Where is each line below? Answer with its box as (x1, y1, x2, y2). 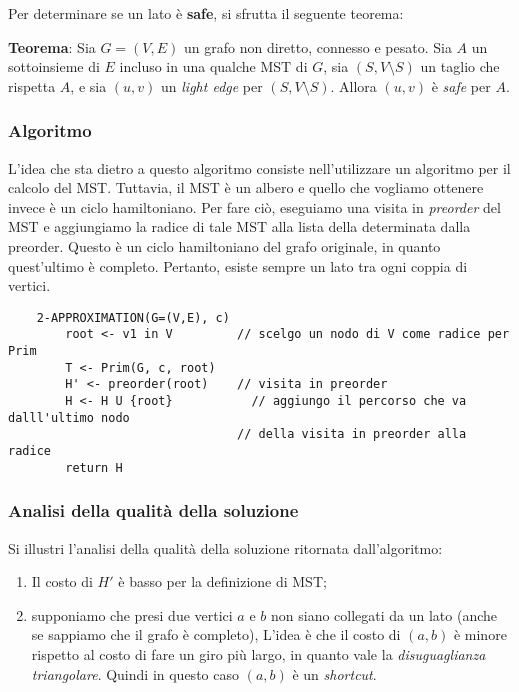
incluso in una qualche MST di (119, 56, 308, 77)
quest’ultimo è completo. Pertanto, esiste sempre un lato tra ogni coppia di (8, 255, 468, 276)
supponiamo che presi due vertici (31, 604, 233, 625)
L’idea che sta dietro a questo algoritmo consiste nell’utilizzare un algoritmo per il (8, 157, 511, 178)
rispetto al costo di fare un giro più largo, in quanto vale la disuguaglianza (31, 643, 486, 664)
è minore (453, 624, 507, 645)
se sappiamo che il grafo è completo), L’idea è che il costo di (31, 624, 401, 645)
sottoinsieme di (8, 56, 100, 77)
